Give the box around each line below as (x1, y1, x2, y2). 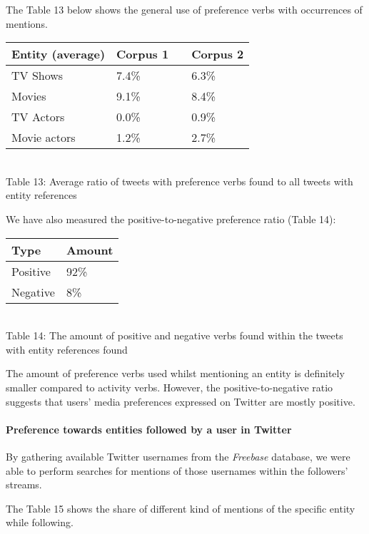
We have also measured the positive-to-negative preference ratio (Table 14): (6, 211, 336, 226)
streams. (6, 477, 42, 492)
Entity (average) (11, 46, 106, 63)
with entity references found (6, 342, 128, 356)
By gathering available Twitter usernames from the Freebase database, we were (6, 448, 350, 463)
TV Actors (11, 108, 65, 125)
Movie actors (11, 129, 76, 146)
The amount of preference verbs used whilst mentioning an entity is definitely (6, 366, 345, 381)
